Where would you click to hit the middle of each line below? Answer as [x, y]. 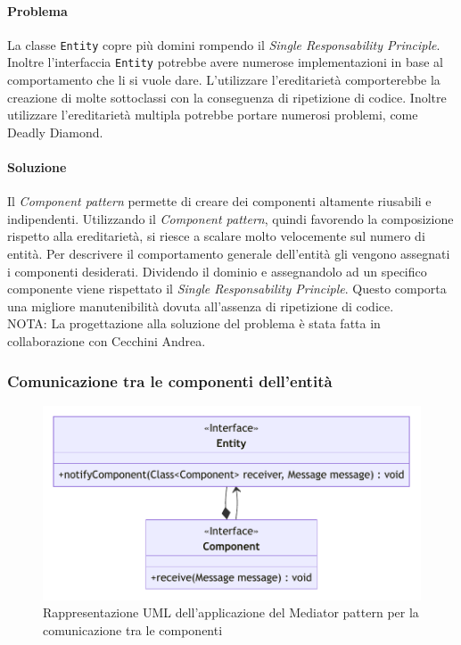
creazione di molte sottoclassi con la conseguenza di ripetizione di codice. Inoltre [227, 97]
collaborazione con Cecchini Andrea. [107, 341]
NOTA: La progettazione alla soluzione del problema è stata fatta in [194, 323]
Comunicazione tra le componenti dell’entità [170, 380]
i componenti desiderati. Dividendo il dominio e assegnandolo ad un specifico [217, 271]
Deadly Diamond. [55, 132]
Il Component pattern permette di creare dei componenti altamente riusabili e [219, 201]
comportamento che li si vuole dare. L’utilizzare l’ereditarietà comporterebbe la [224, 80]
